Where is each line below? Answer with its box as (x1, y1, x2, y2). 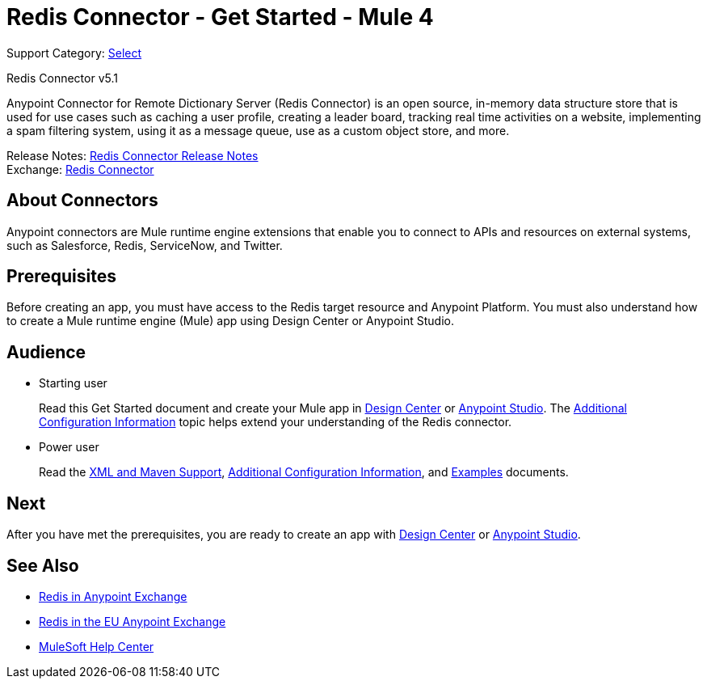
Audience (6, 341, 86, 362)
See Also (6, 555, 79, 576)
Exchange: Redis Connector (6, 162, 154, 176)
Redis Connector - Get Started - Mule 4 (6, 3, 434, 31)
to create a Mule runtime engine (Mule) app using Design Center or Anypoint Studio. (6, 314, 454, 328)
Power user (39, 440, 99, 455)
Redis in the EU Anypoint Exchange (39, 614, 226, 628)
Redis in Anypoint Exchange (39, 589, 187, 603)
